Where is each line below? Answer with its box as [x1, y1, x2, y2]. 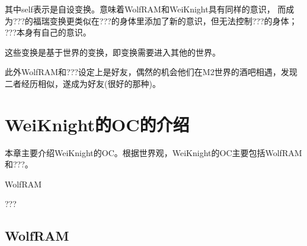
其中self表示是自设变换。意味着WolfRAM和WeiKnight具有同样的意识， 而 [5, 3, 286, 15]
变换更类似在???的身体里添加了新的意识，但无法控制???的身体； [49, 14, 298, 27]
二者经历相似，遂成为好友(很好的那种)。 [5, 77, 161, 89]
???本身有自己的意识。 [5, 26, 91, 38]
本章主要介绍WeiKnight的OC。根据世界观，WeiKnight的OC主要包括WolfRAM [5, 146, 302, 158]
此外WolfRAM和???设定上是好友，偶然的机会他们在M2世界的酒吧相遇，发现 [5, 66, 298, 78]
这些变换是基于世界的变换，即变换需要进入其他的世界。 [5, 46, 220, 58]
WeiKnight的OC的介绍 [5, 112, 190, 136]
